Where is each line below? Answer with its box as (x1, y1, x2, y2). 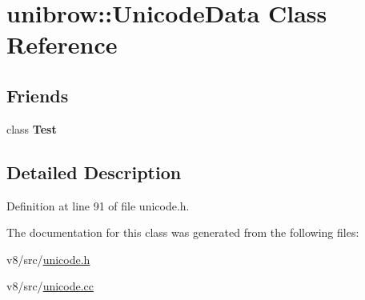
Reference (6, 28, 118, 61)
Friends (6, 82, 69, 107)
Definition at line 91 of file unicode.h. (6, 197, 190, 214)
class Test (6, 120, 57, 137)
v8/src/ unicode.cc (6, 278, 94, 294)
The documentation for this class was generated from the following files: (6, 224, 359, 241)
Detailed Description (6, 159, 182, 184)
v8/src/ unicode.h (6, 250, 90, 267)
